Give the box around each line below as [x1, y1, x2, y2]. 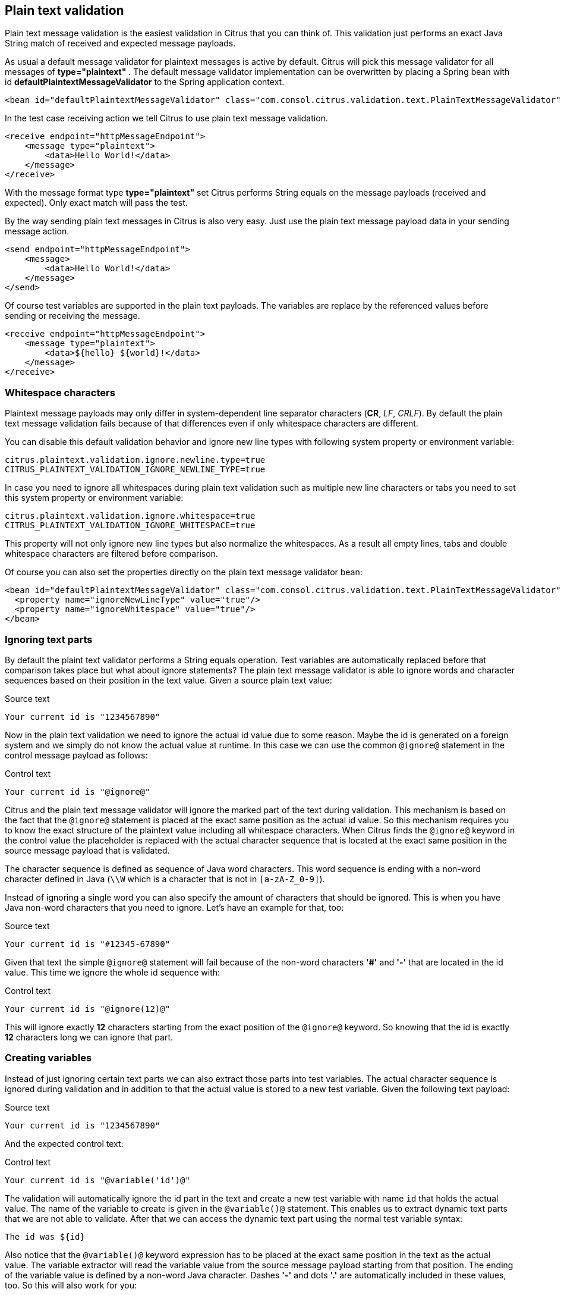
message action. [5, 226, 70, 237]
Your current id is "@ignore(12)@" [5, 1004, 171, 1014]
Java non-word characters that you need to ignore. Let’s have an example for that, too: [5, 902, 344, 913]
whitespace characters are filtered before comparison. [5, 548, 218, 559]
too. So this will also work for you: [5, 1280, 137, 1290]
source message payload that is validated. [5, 845, 170, 855]
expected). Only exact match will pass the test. [5, 197, 188, 208]
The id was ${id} [5, 1231, 85, 1241]
